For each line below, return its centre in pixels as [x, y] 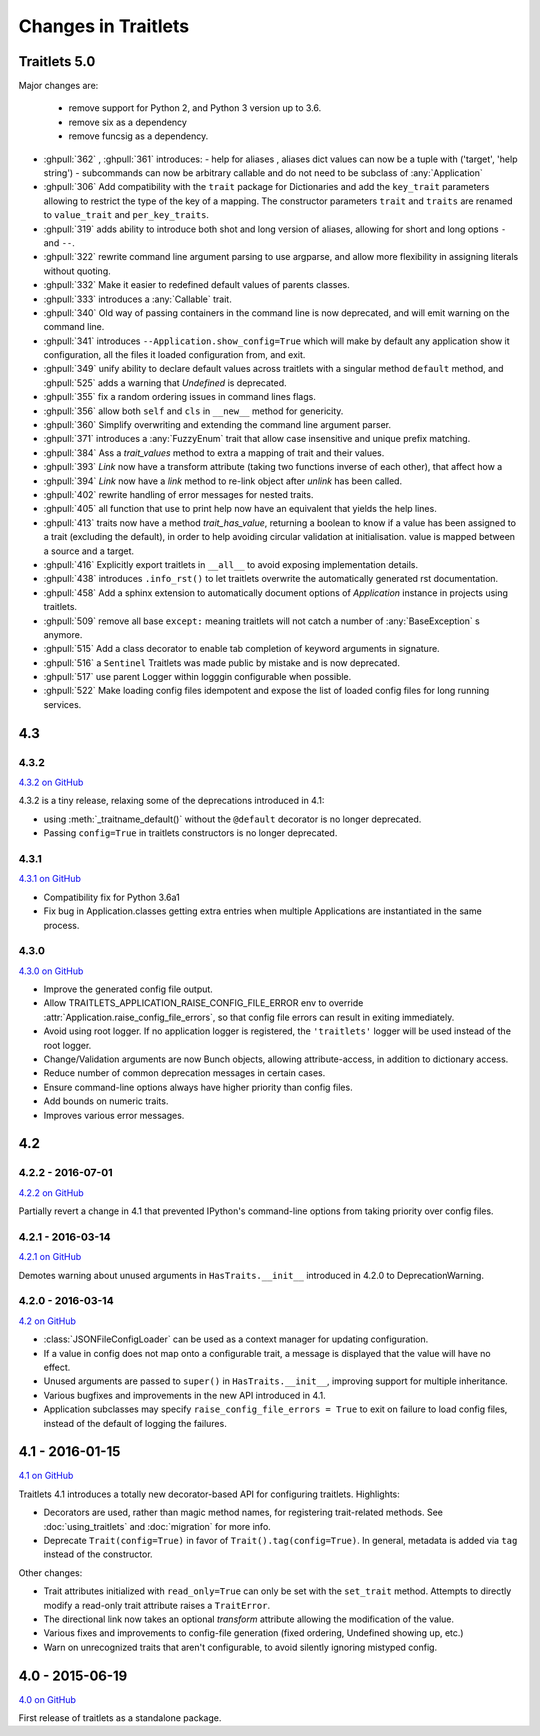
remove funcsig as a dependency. [138, 136]
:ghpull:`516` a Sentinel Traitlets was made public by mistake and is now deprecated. [221, 662]
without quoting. [77, 271]
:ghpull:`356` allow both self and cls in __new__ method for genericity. [193, 411]
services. [62, 704]
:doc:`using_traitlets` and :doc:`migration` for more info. [157, 1526]
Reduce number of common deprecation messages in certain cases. [184, 1073]
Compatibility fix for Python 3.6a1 [111, 897]
